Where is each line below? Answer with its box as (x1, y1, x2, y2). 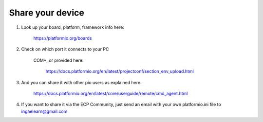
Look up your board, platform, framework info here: (21, 24, 124, 30)
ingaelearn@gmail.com (21, 108, 68, 114)
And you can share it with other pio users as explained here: (21, 79, 142, 85)
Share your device (9, 7, 85, 18)
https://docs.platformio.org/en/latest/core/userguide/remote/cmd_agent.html (33, 90, 188, 96)
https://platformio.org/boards (33, 35, 92, 41)
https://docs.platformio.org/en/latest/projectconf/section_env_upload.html (45, 69, 194, 74)
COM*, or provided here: (33, 57, 84, 63)
